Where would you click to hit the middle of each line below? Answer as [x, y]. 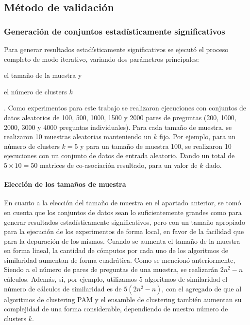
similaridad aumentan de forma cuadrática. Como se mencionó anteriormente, [120, 260]
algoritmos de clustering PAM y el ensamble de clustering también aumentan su [123, 299]
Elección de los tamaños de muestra [65, 184]
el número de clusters [35, 91]
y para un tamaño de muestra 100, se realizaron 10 [156, 146]
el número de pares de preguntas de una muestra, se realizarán [125, 269]
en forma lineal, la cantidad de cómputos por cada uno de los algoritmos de [116, 250]
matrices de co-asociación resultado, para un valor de [118, 165]
